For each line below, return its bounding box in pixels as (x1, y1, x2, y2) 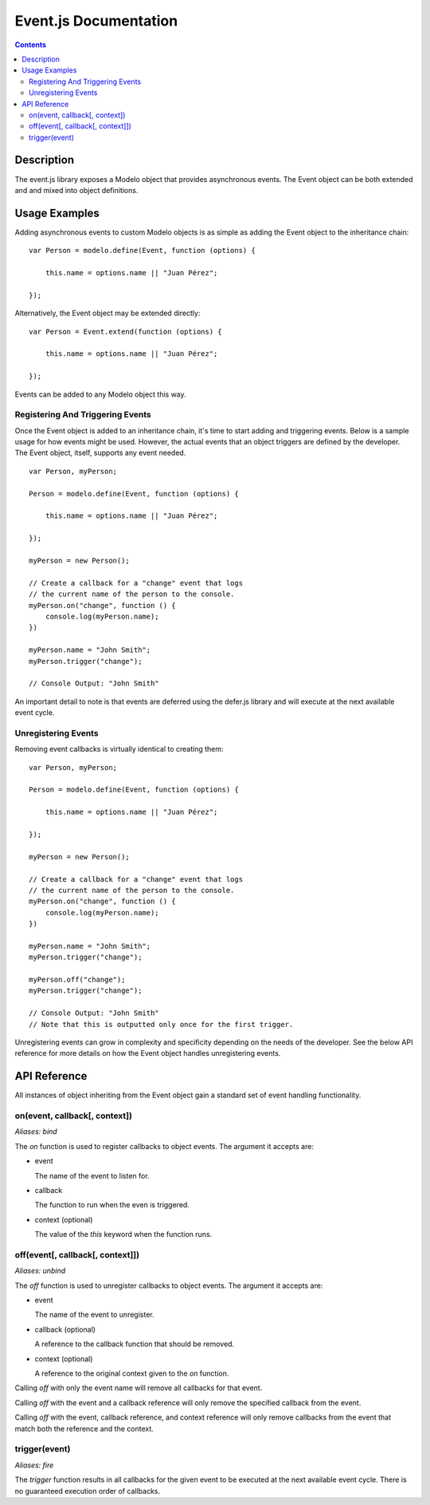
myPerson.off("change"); (29, 975, 126, 985)
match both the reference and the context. (14, 1424, 154, 1433)
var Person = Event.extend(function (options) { (29, 327, 222, 336)
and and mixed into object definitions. (14, 185, 139, 195)
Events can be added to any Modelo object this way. (14, 389, 186, 399)
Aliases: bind (14, 1127, 57, 1136)
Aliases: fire (14, 1460, 54, 1470)
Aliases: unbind (14, 1266, 66, 1276)
